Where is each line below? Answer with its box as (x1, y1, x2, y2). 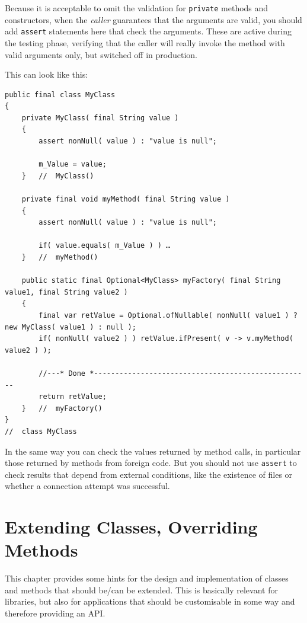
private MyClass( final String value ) (21, 113, 179, 122)
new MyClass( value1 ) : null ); (5, 322, 136, 331)
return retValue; (39, 392, 107, 401)
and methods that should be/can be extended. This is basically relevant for (5, 583, 278, 596)
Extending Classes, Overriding (5, 515, 258, 539)
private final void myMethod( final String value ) (21, 195, 230, 204)
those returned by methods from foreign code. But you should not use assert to (5, 456, 297, 469)
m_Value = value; (39, 160, 107, 169)
